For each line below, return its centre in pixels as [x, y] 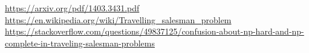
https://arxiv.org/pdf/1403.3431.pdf [72, 8]
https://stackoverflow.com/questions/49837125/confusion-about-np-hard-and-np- [154, 31]
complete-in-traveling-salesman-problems [80, 43]
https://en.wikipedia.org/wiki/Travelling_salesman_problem [118, 19]
